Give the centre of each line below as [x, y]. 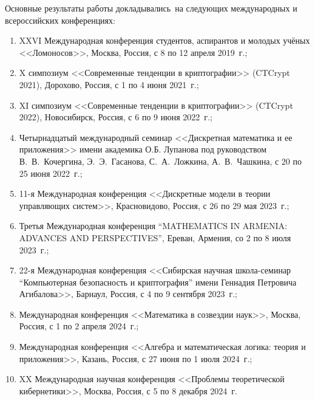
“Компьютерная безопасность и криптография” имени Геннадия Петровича [158, 282]
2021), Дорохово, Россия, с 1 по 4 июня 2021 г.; [109, 84]
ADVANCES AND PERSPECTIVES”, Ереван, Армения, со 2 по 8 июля [155, 237]
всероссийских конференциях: [60, 20]
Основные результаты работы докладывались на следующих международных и [151, 8]
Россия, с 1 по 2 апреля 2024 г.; [79, 326]
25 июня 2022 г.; [51, 173]
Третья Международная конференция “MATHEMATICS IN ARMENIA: [153, 226]
